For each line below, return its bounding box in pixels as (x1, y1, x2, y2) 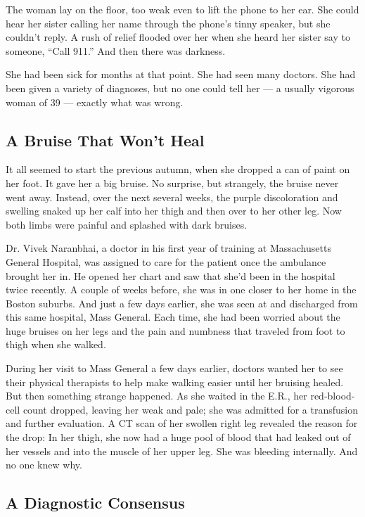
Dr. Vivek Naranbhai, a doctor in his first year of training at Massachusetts (6, 241, 331, 255)
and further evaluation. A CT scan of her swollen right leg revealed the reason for (6, 416, 358, 430)
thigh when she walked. (6, 337, 106, 352)
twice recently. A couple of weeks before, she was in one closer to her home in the (6, 282, 357, 297)
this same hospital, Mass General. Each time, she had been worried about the (6, 309, 340, 324)
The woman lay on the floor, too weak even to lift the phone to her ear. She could (6, 2, 359, 16)
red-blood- (310, 388, 355, 403)
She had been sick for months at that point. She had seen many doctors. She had (6, 67, 356, 82)
